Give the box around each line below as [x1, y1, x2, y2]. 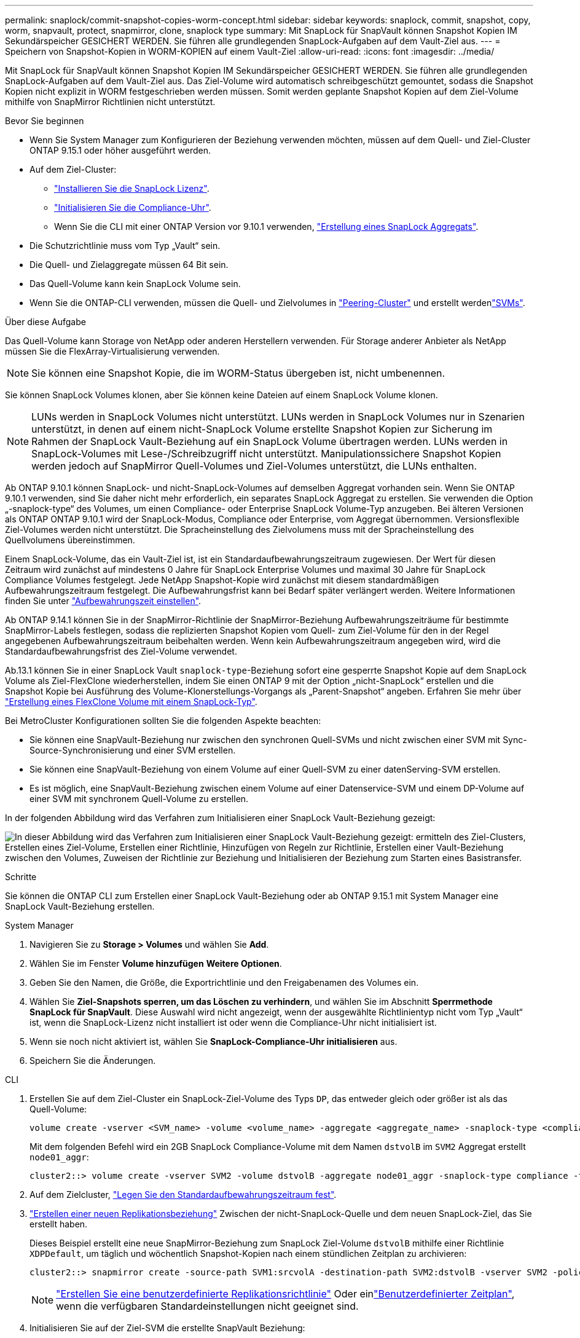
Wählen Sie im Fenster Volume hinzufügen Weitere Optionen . [29, 958, 282, 969]
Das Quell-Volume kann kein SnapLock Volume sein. [29, 278, 241, 289]
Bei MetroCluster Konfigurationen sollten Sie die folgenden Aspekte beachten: [5, 715, 321, 726]
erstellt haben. [29, 1219, 88, 1229]
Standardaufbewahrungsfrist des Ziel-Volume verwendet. [5, 646, 237, 656]
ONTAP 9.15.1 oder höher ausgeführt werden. [29, 145, 211, 155]
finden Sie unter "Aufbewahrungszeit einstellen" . [5, 596, 202, 606]
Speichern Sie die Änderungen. [29, 1055, 156, 1066]
